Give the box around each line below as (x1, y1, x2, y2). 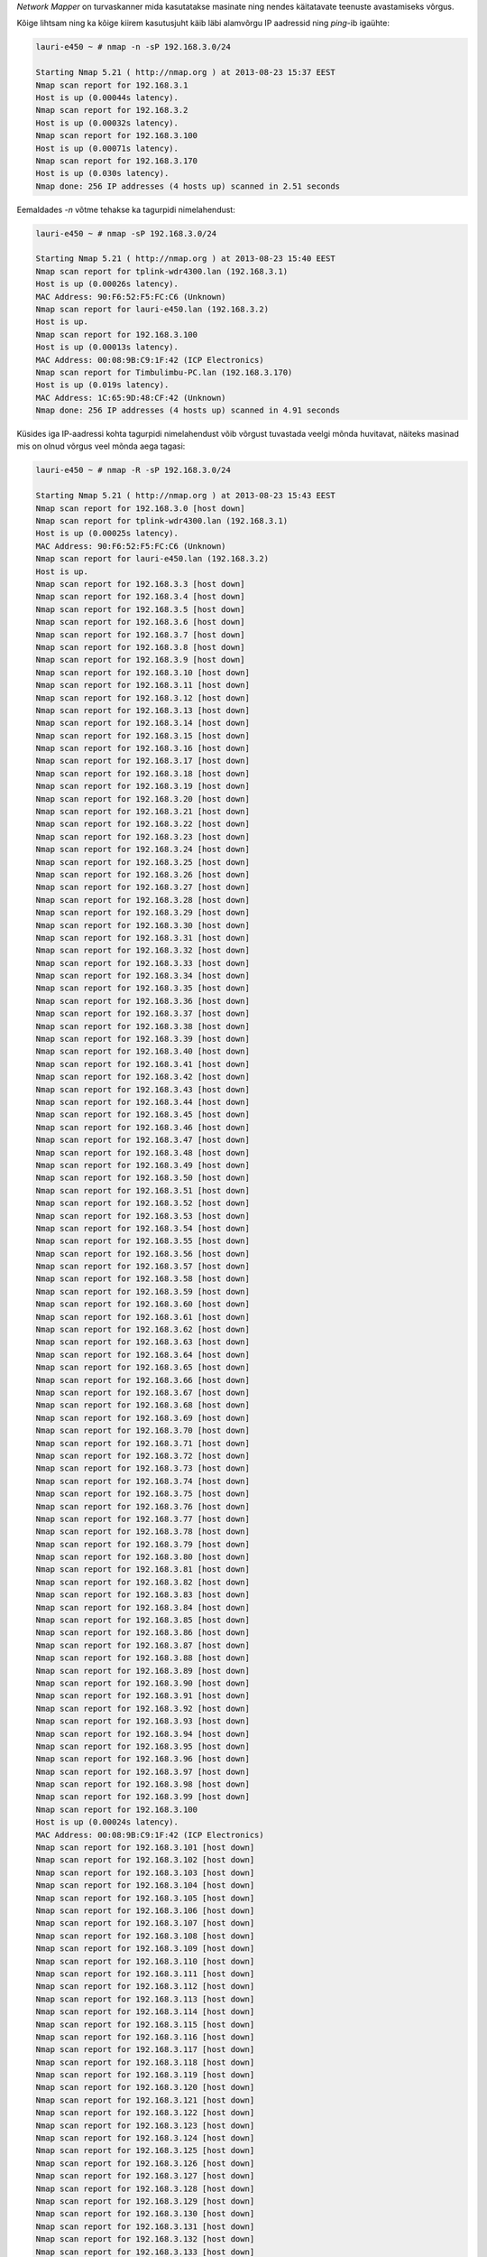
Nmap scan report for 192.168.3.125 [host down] (35, 2145, 255, 2156)
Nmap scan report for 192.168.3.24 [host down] (35, 844, 250, 855)
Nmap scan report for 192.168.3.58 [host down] (35, 1274, 250, 1284)
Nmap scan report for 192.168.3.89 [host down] (35, 1666, 250, 1676)
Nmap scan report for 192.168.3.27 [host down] (35, 882, 250, 893)
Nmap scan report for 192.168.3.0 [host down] (35, 503, 245, 514)
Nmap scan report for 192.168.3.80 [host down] (35, 1552, 250, 1562)
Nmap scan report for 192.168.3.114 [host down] (35, 2007, 255, 2017)
